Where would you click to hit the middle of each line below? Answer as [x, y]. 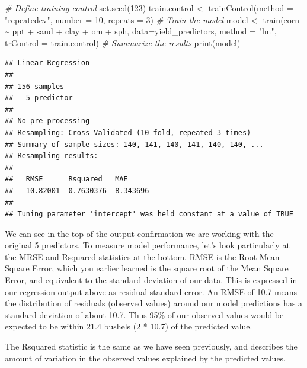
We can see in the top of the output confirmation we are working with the [139, 233]
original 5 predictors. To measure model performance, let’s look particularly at [147, 245]
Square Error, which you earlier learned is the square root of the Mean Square [147, 268]
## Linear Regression [47, 63]
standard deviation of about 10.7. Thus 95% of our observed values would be [144, 314]
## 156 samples [35, 86]
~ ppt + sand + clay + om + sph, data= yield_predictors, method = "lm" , [141, 31]
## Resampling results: [52, 156]
